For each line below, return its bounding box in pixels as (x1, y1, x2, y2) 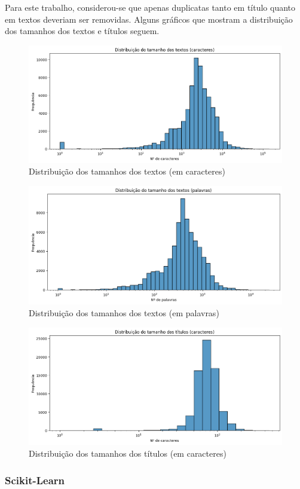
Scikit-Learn (5, 472, 65, 487)
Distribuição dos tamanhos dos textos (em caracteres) (29, 165, 225, 178)
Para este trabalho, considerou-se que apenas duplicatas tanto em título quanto (5, 1, 296, 13)
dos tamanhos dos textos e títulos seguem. (5, 25, 160, 37)
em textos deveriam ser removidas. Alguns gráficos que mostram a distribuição (5, 13, 293, 25)
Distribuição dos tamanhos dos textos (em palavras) (29, 307, 219, 319)
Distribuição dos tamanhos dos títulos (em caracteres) (29, 447, 226, 460)
